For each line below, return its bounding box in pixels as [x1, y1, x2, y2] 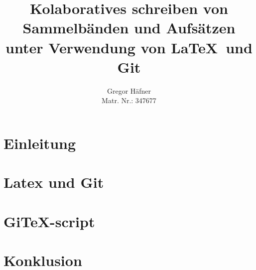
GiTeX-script [3, 211, 95, 231]
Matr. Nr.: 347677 [102, 95, 156, 106]
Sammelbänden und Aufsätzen [22, 17, 236, 38]
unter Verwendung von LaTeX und [5, 37, 253, 57]
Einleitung [3, 133, 76, 153]
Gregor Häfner [107, 85, 151, 96]
